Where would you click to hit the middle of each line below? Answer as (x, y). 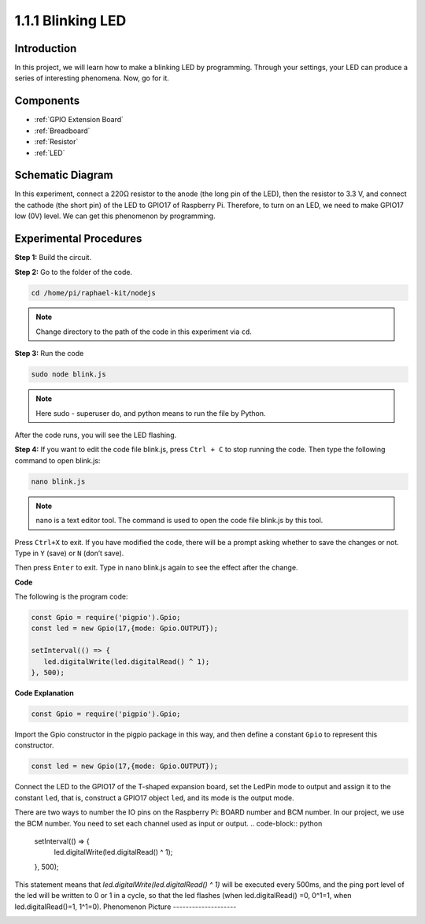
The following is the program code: (71, 597)
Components (47, 101)
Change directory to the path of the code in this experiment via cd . (144, 332)
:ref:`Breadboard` (62, 131)
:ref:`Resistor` (56, 142)
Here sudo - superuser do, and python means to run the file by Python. (151, 413)
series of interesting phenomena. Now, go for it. (92, 78)
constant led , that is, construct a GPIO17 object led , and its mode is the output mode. (154, 798)
